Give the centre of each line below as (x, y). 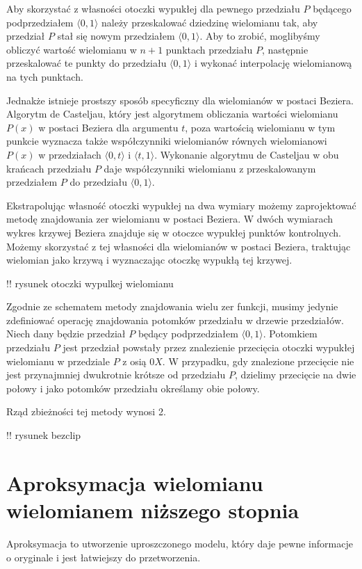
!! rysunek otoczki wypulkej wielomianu (90, 283)
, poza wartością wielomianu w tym (260, 127)
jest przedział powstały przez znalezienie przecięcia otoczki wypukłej (209, 347)
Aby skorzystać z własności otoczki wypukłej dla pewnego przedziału (153, 8)
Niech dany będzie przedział (66, 334)
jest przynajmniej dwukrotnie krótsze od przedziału (116, 375)
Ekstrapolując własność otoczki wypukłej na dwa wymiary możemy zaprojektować (181, 205)
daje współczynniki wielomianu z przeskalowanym (210, 168)
